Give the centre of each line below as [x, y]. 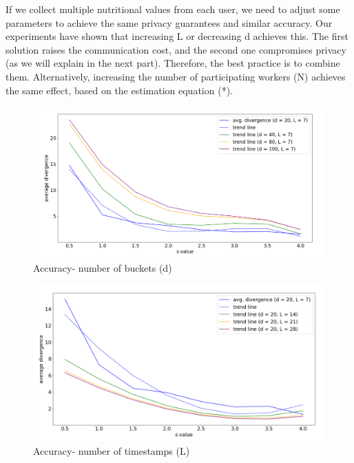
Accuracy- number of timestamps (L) [112, 450]
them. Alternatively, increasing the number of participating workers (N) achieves [176, 76]
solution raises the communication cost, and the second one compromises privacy [176, 49]
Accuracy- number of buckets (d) [103, 268]
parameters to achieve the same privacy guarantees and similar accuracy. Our [169, 22]
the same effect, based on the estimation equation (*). [119, 90]
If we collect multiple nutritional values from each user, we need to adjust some [173, 9]
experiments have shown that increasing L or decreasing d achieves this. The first [177, 36]
